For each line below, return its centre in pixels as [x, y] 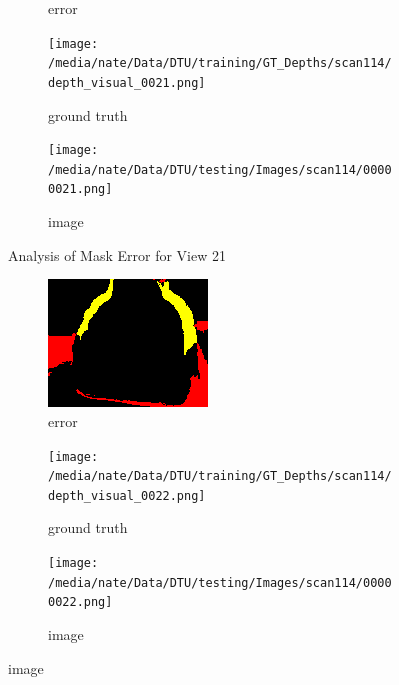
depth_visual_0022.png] [127, 495]
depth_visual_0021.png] [127, 82]
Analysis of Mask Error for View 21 [117, 254]
